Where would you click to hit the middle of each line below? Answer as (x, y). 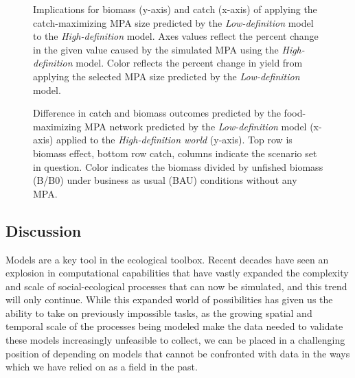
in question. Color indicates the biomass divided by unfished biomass (178, 166)
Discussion (44, 230)
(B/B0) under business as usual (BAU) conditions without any (165, 180)
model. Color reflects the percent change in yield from (189, 63)
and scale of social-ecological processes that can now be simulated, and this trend (176, 286)
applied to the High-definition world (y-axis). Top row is (174, 140)
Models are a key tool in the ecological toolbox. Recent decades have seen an (167, 259)
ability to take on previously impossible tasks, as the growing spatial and (159, 312)
